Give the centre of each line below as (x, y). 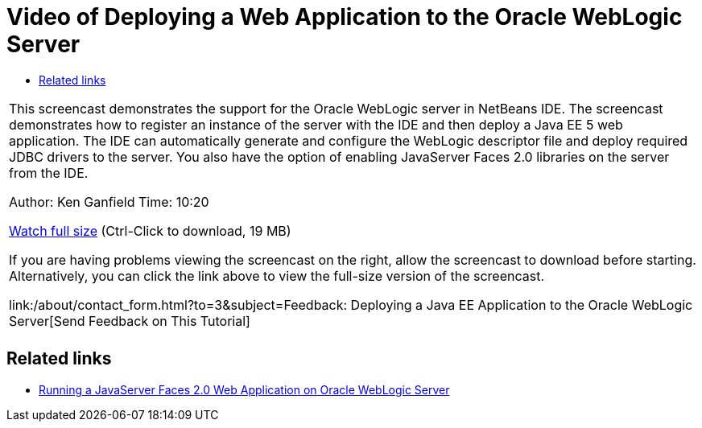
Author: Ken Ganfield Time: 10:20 (109, 202)
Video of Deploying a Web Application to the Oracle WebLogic (345, 17)
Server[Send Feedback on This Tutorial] (130, 321)
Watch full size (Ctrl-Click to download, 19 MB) (150, 230)
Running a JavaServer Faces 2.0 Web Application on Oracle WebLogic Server (244, 389)
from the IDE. (49, 173)
